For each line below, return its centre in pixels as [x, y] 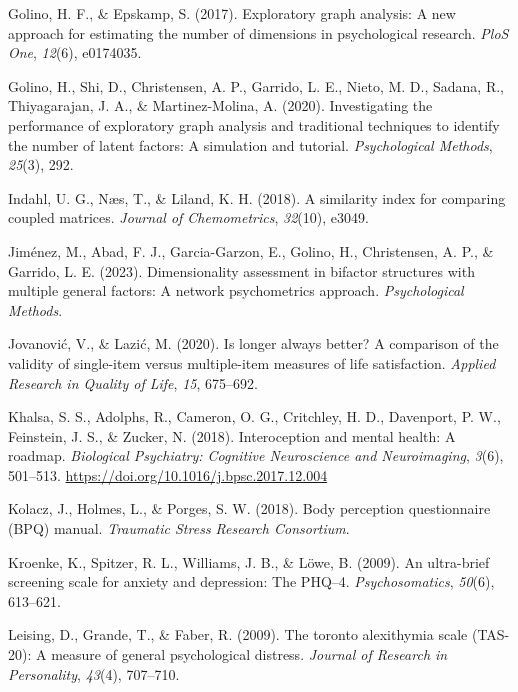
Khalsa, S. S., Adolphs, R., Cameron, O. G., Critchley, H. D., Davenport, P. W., [254, 416]
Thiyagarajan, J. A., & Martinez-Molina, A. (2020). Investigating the [220, 105]
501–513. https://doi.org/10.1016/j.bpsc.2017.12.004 [168, 474]
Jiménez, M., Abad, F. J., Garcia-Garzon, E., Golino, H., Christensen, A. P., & [251, 250]
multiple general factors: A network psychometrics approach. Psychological [236, 290]
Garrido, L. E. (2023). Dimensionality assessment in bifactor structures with [241, 270]
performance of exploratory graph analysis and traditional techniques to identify [254, 124]
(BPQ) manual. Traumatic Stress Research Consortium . [179, 528]
